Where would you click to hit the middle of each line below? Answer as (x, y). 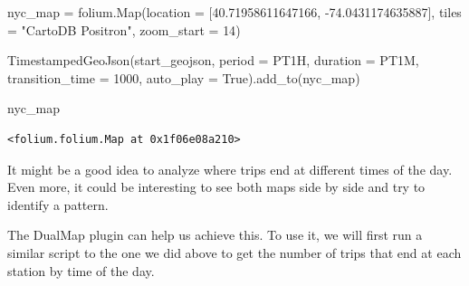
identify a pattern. (58, 204)
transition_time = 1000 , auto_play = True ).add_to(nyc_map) (184, 77)
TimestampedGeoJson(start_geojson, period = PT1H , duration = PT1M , (213, 60)
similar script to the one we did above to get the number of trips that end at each (234, 252)
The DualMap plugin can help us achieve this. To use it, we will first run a (215, 235)
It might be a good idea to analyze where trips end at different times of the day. (230, 169)
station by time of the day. (81, 270)
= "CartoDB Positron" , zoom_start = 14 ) (124, 29)
